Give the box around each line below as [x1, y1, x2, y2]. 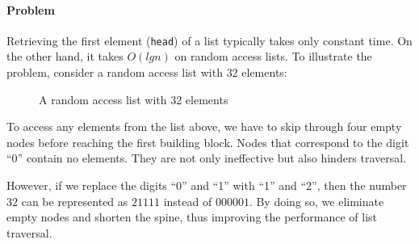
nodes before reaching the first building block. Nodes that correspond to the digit [6, 133, 409, 150]
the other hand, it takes [6, 48, 124, 65]
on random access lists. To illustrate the [174, 48, 372, 65]
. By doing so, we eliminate [249, 192, 384, 209]
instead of [163, 192, 212, 209]
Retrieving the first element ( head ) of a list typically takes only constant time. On [6, 32, 413, 48]
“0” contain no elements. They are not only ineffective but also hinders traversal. [6, 149, 407, 166]
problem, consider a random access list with [6, 64, 223, 81]
